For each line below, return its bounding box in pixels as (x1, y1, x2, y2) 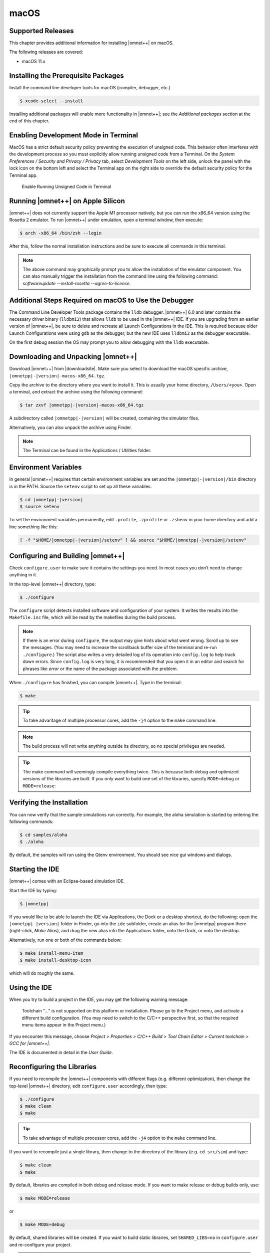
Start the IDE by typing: (9, 887, 57, 893)
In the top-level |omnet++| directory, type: (9, 581, 96, 587)
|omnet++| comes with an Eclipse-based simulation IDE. (9, 878, 125, 884)
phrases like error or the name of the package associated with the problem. (22, 666, 178, 672)
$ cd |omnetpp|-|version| (19, 497, 83, 502)
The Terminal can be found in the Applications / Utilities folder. (22, 448, 151, 454)
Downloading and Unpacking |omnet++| (9, 352, 137, 361)
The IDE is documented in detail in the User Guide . (9, 1050, 113, 1056)
